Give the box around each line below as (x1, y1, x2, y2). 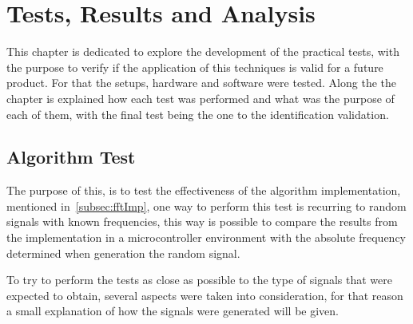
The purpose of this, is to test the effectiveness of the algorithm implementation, (6, 182, 401, 199)
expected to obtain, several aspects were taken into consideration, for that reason (6, 286, 403, 303)
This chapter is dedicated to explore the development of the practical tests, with (6, 43, 399, 60)
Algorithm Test (6, 144, 136, 169)
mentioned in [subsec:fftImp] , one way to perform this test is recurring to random (6, 197, 407, 214)
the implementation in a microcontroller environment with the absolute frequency (6, 229, 407, 246)
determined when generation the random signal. (6, 244, 240, 261)
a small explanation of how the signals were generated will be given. (6, 302, 340, 319)
